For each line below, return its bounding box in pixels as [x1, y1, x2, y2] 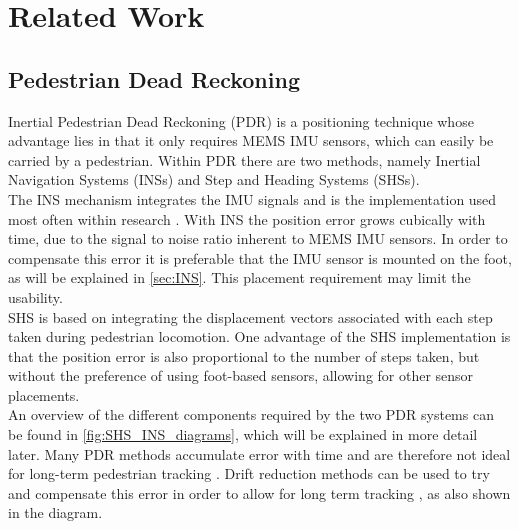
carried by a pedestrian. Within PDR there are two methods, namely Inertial [8, 149, 481, 170]
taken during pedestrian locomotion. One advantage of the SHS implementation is [8, 326, 511, 347]
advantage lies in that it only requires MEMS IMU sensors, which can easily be [8, 130, 494, 151]
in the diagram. [8, 502, 103, 523]
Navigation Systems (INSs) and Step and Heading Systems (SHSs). [8, 169, 420, 190]
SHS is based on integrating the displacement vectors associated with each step [8, 306, 493, 327]
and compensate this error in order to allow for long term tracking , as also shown [8, 482, 511, 503]
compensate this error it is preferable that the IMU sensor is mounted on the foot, [8, 247, 512, 268]
